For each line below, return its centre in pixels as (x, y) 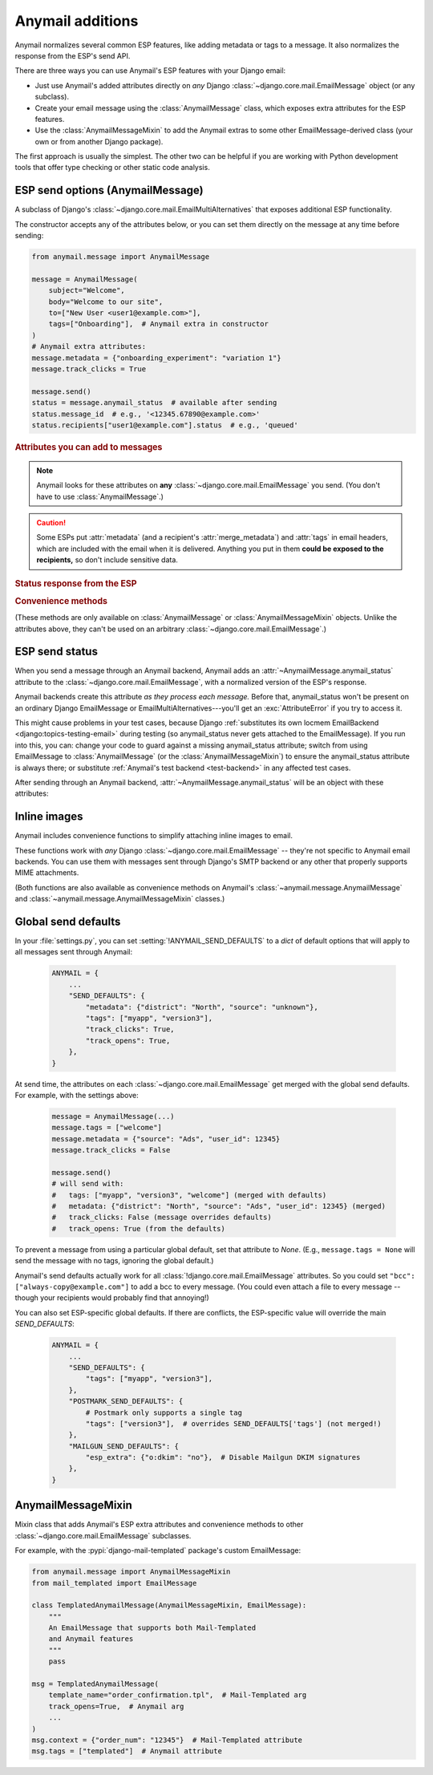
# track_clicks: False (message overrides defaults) (162, 1218)
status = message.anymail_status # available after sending (154, 403)
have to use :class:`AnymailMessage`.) (100, 496)
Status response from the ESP (76, 583)
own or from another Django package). (99, 141)
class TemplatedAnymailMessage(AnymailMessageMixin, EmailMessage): (169, 1605)
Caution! (51, 523)
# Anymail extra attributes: (89, 346)
